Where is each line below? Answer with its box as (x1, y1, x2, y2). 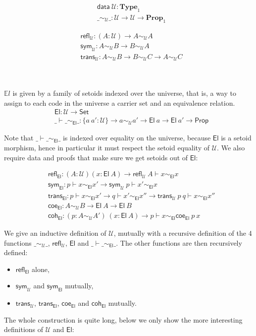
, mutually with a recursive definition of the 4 (113, 228, 252, 238)
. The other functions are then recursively (116, 237, 242, 248)
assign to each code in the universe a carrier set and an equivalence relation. (4, 97, 235, 108)
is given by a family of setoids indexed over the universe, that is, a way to (12, 88, 236, 98)
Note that (4, 133, 34, 143)
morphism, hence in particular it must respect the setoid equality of (4, 142, 210, 153)
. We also (217, 142, 245, 153)
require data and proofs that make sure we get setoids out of (4, 152, 188, 162)
